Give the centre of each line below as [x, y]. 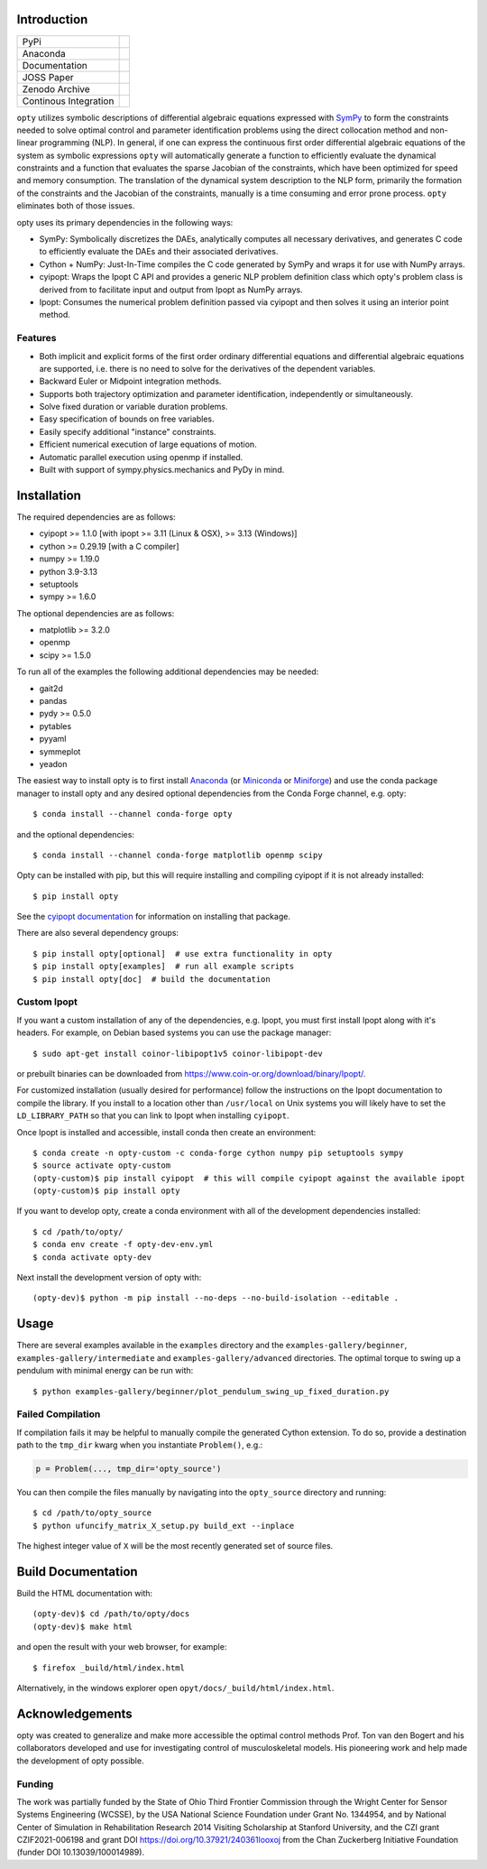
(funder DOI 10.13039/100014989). [80, 1852]
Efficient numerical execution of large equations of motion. [148, 444]
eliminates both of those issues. [76, 206]
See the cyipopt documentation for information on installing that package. [153, 917]
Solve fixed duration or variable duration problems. [134, 407]
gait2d [51, 688]
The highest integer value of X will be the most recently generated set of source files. [175, 1546]
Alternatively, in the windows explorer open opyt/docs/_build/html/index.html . [175, 1689]
